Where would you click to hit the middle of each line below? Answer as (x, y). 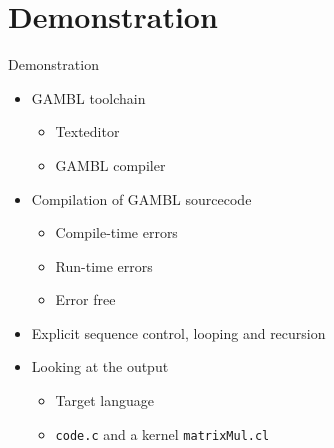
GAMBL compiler (110, 164)
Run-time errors (104, 265)
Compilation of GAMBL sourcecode (141, 198)
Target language (105, 400)
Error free (85, 299)
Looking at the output (100, 366)
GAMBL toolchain (88, 97)
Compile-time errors (116, 232)
